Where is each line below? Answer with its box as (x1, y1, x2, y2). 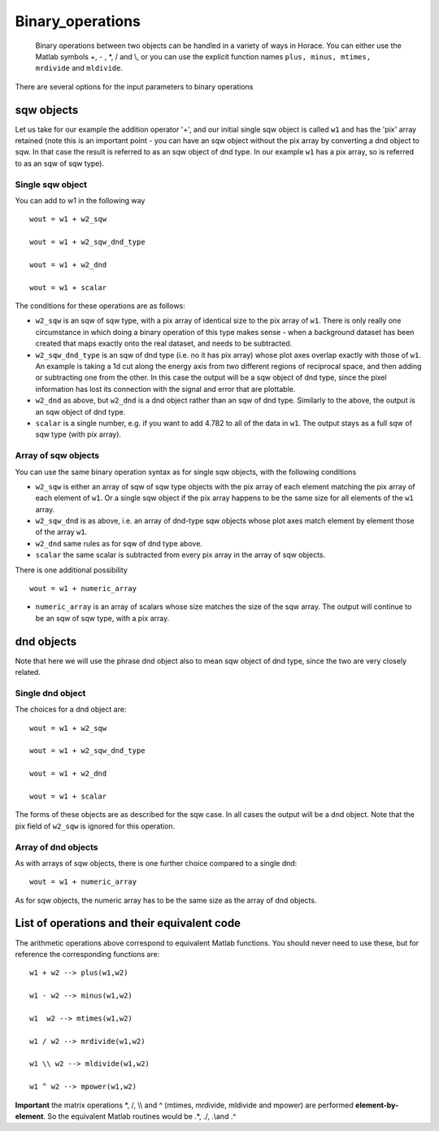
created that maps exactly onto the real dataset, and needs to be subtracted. (35, 338, 293, 349)
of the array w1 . (35, 527, 88, 537)
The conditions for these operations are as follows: (15, 301, 186, 311)
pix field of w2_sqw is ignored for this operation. (15, 821, 176, 831)
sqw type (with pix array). (35, 429, 122, 439)
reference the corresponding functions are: (15, 949, 160, 959)
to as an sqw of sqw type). (15, 159, 105, 168)
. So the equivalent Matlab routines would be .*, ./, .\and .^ (43, 1111, 237, 1121)
